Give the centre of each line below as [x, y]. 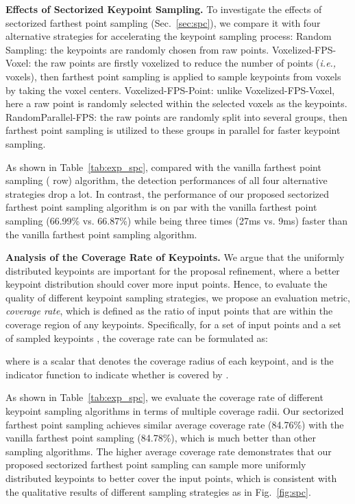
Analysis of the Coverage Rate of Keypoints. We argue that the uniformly [175, 257]
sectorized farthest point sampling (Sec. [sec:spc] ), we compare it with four [163, 22]
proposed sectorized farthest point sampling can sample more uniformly [156, 465]
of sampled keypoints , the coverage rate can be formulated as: [137, 337]
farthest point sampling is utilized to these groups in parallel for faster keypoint [173, 130]
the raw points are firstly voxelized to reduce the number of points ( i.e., [185, 63]
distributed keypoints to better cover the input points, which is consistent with [171, 478]
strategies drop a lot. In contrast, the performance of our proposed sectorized [168, 193]
